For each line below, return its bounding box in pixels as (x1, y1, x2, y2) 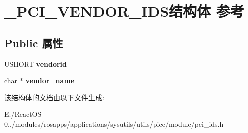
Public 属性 (4, 35, 63, 50)
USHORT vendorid (4, 58, 67, 69)
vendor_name (25, 75, 75, 86)
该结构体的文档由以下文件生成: (4, 92, 104, 102)
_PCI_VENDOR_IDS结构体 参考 (4, 1, 244, 21)
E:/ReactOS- (4, 109, 44, 119)
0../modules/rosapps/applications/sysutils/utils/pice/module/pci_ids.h (4, 118, 224, 129)
